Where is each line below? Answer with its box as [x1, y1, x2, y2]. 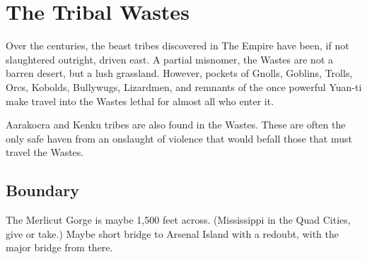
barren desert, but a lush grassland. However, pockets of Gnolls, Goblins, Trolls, [6, 66, 353, 80]
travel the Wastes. [6, 145, 84, 159]
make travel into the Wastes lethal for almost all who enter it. [6, 93, 274, 108]
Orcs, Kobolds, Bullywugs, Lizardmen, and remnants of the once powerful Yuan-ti [6, 79, 362, 94]
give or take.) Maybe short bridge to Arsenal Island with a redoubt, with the [6, 226, 339, 241]
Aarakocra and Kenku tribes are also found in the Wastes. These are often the [6, 117, 346, 132]
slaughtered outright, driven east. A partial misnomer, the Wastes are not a [6, 52, 334, 66]
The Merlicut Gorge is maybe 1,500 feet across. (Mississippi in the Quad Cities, [6, 212, 351, 227]
